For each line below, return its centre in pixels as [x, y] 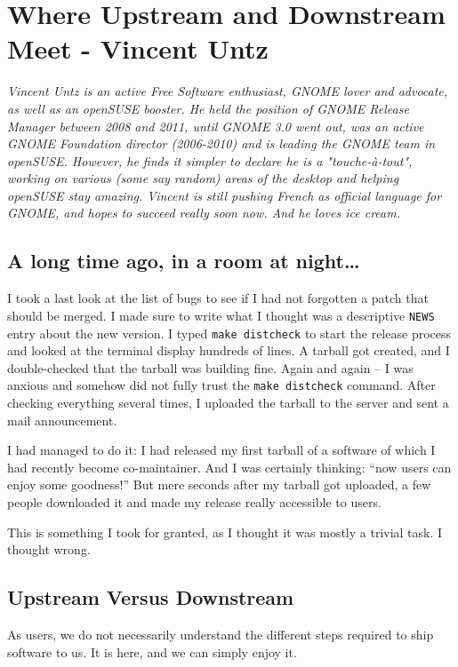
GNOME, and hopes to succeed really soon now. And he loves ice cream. [204, 213]
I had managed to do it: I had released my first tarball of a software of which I [221, 450]
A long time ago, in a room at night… [184, 261]
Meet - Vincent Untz [138, 48]
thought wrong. [49, 549]
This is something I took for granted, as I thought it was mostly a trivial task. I [225, 532]
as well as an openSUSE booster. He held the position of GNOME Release [208, 108]
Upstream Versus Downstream [151, 597]
